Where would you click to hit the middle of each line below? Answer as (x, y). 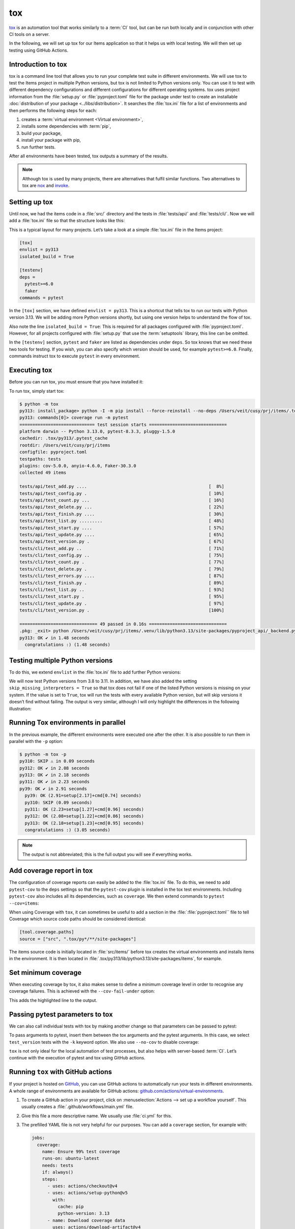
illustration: (20, 708)
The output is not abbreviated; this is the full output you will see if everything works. (107, 854)
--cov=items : (24, 903)
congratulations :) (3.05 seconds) (68, 830)
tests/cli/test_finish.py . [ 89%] (122, 583)
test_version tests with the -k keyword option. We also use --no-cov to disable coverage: (104, 1042)
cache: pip (71, 1207)
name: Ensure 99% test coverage (81, 1151)
